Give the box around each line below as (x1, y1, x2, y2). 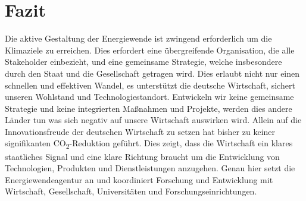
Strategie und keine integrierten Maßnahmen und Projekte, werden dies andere (5, 102, 292, 114)
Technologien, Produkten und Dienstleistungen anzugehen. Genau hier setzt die (5, 162, 295, 174)
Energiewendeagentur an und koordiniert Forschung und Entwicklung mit (5, 173, 273, 186)
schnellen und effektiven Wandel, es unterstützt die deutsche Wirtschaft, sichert (5, 78, 295, 91)
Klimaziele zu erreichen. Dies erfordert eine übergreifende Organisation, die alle (5, 43, 295, 56)
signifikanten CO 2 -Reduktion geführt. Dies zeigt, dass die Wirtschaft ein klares (5, 137, 293, 151)
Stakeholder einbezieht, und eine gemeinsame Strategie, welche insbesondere (5, 55, 282, 68)
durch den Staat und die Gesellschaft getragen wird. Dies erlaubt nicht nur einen (5, 67, 300, 79)
